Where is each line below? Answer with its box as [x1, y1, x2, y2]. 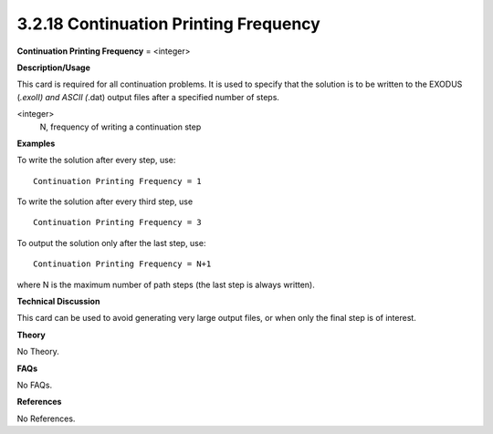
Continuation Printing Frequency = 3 [33, 217, 203, 228]
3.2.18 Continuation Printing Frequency [16, 14, 321, 34]
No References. [16, 413, 76, 424]
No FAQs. [16, 379, 53, 390]
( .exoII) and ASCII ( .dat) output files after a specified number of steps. [16, 91, 280, 102]
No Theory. [16, 346, 59, 357]
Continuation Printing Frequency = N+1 [33, 259, 212, 269]
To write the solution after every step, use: [16, 155, 176, 166]
